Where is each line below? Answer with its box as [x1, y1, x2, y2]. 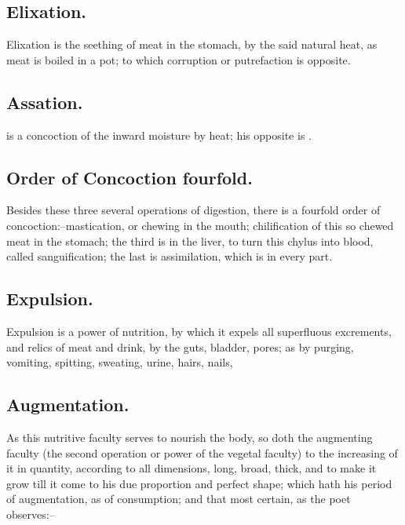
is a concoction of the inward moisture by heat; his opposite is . [6, 126, 312, 143]
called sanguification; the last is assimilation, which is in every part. [6, 248, 333, 264]
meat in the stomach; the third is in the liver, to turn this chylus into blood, [6, 232, 374, 249]
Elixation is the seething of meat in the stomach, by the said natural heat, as [6, 36, 378, 53]
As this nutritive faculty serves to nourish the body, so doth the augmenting [6, 428, 373, 445]
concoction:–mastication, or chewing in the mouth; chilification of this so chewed [6, 217, 394, 233]
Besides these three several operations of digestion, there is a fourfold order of [6, 202, 381, 218]
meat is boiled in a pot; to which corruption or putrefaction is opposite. [6, 51, 351, 67]
